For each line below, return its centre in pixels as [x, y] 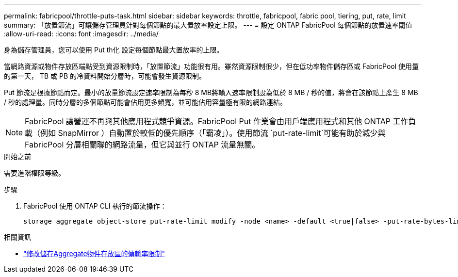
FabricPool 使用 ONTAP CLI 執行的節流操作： [95, 206]
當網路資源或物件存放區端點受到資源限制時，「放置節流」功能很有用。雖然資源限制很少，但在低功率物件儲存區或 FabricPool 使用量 [212, 66]
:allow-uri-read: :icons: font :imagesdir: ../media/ [81, 34]
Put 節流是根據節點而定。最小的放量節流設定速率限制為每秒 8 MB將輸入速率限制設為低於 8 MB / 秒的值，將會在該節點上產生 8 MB [211, 92]
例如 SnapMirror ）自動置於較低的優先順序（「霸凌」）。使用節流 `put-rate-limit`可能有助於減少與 [213, 133]
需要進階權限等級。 [34, 173]
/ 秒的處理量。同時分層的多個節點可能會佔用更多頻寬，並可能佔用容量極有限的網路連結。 [145, 102]
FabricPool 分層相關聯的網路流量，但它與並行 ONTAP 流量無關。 [142, 145]
